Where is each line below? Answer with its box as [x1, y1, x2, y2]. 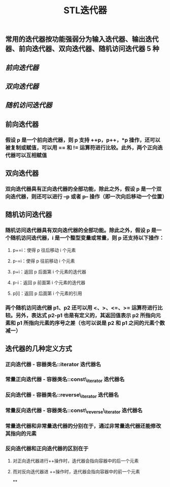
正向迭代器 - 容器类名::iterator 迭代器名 [5, 360, 101, 368]
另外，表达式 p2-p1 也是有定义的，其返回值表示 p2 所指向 [15, 312, 156, 319]
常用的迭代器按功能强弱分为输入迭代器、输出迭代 [5, 35, 159, 44]
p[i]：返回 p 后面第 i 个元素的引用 [12, 290, 82, 296]
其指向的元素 [5, 430, 37, 437]
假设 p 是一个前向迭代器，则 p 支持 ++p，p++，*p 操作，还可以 [5, 136, 161, 143]
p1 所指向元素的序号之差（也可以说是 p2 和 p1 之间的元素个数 [17, 319, 165, 326]
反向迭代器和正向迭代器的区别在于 [5, 445, 89, 452]
